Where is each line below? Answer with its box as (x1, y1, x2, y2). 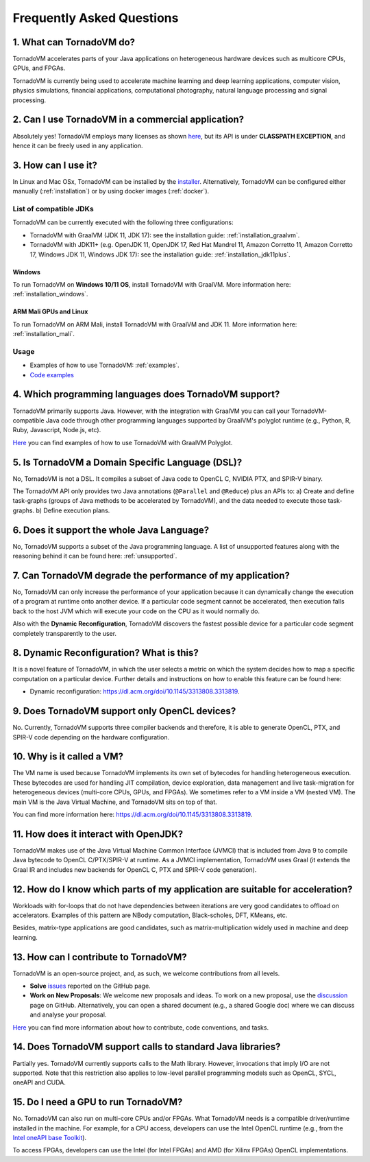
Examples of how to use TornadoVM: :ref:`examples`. (29, 361, 180, 370)
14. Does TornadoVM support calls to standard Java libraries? (12, 1041, 281, 1053)
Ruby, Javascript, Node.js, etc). (12, 426, 101, 434)
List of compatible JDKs (12, 204, 94, 213)
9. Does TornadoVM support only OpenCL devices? (12, 705, 236, 717)
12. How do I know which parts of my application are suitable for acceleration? (12, 884, 353, 895)
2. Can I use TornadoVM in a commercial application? (12, 114, 245, 126)
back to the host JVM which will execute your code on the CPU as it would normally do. (12, 607, 260, 615)
